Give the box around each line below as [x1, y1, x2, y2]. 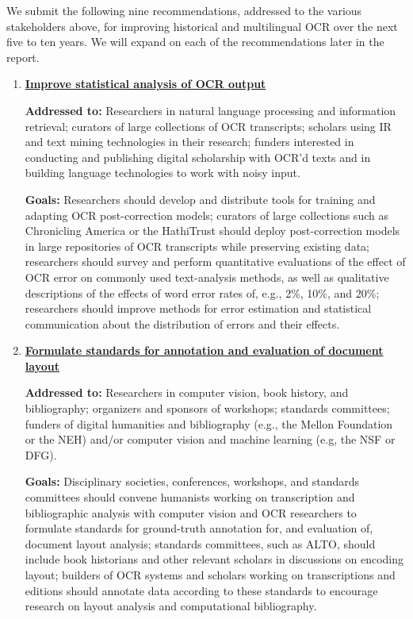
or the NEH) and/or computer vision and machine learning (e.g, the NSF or [25, 431, 396, 448]
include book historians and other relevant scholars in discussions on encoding [25, 551, 403, 567]
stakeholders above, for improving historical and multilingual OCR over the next [6, 17, 398, 34]
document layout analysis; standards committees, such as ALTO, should [25, 535, 376, 552]
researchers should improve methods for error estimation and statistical [25, 300, 372, 317]
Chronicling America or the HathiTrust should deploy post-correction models [25, 222, 400, 239]
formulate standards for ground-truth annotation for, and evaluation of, [25, 520, 373, 536]
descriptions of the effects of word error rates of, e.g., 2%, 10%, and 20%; [25, 284, 380, 301]
